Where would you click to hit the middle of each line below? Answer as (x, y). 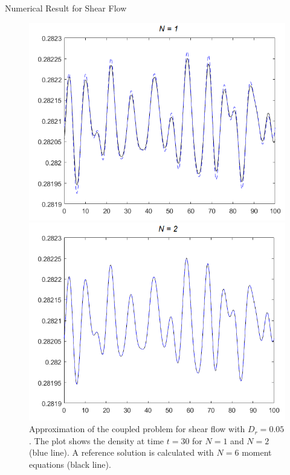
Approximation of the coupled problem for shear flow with (137, 429)
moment (257, 452)
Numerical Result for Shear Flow (66, 8)
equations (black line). (70, 464)
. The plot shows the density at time (97, 440)
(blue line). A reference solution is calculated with (121, 452)
